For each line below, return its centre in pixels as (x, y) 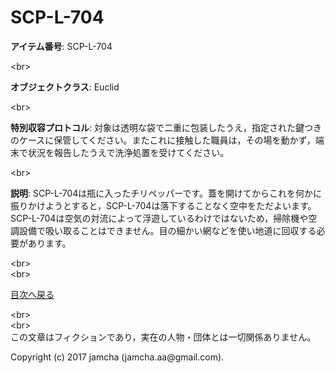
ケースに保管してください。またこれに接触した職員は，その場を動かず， (167, 140)
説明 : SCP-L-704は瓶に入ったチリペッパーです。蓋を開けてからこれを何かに (166, 193)
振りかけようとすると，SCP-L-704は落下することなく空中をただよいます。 (163, 205)
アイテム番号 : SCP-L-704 (61, 46)
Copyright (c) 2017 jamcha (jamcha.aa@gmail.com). (117, 357)
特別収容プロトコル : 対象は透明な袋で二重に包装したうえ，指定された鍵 (157, 127)
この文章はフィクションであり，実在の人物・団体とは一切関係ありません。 (163, 337)
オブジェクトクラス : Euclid (65, 87)
